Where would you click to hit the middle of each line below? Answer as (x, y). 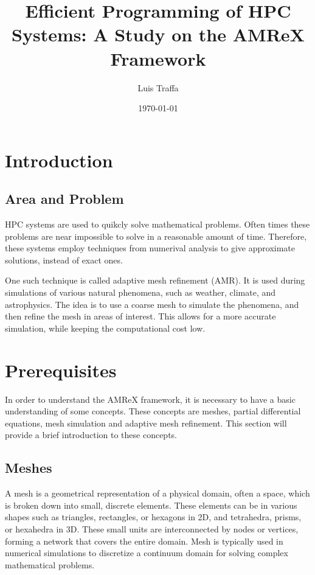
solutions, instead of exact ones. (64, 260)
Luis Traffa (158, 87)
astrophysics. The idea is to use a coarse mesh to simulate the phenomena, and (152, 304)
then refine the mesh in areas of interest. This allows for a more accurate (140, 316)
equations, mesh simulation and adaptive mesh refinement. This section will (146, 423)
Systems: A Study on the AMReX (158, 34)
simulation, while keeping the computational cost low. (105, 328)
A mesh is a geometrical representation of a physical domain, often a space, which (157, 493)
